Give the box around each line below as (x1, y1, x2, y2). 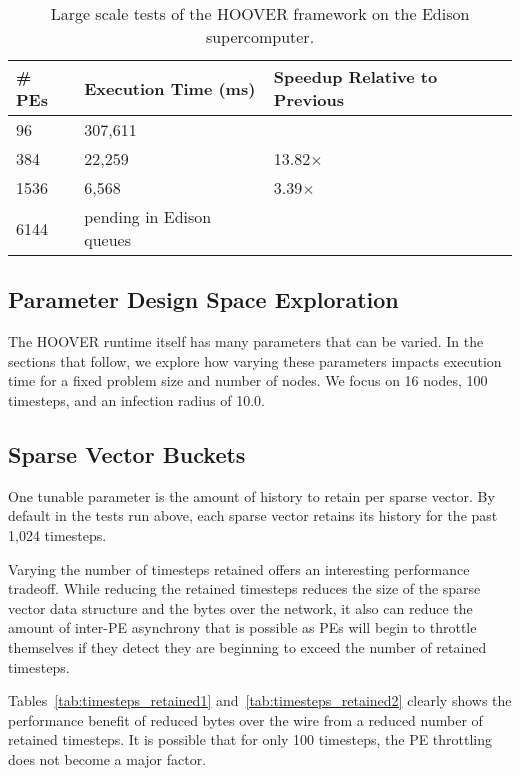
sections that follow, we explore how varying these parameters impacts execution (8, 350, 502, 371)
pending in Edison (84, 205, 212, 228)
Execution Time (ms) (84, 76, 256, 100)
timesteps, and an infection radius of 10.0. (8, 389, 265, 410)
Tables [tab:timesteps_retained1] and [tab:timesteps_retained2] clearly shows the (8, 690, 512, 711)
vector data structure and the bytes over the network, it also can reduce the (8, 597, 473, 618)
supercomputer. (205, 25, 315, 48)
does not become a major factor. (8, 748, 207, 769)
